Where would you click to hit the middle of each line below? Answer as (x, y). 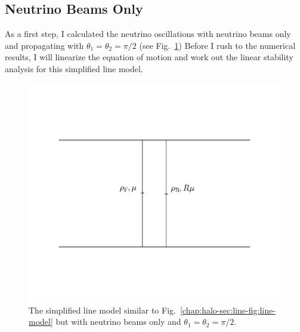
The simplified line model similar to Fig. (102, 310)
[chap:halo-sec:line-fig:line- (228, 310)
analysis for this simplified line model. (74, 68)
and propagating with (44, 45)
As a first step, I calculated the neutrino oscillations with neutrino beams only (148, 34)
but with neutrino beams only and (118, 322)
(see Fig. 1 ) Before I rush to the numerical (217, 45)
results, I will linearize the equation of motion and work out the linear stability (149, 57)
